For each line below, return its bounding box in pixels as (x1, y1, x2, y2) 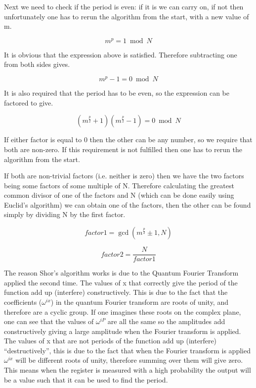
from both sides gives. (4, 59, 70, 69)
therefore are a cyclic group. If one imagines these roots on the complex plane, (4, 306, 241, 317)
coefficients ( (4, 296, 42, 307)
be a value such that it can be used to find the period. (4, 374, 168, 385)
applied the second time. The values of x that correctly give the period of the (4, 277, 238, 287)
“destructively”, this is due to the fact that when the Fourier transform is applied (4, 345, 251, 355)
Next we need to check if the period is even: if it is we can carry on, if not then (4, 1, 244, 11)
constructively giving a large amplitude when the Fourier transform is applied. (4, 326, 241, 336)
